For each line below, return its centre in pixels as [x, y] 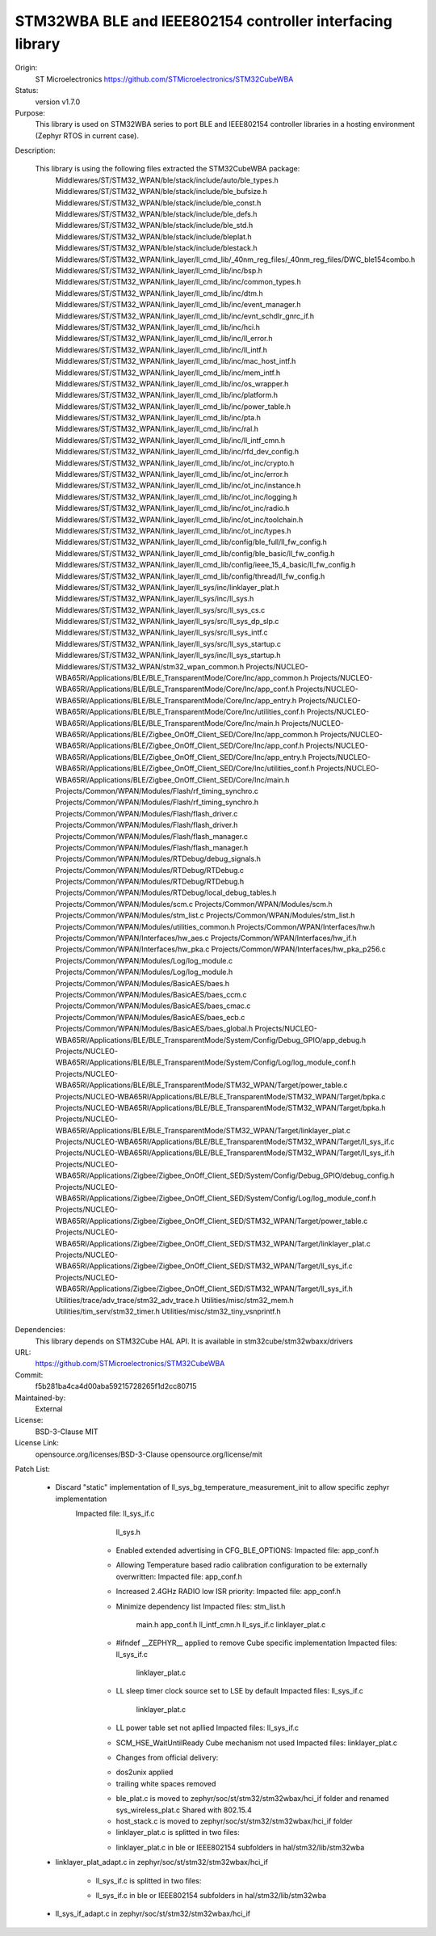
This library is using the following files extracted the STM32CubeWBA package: [168, 169]
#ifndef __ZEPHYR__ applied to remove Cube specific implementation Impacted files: [256, 1643]
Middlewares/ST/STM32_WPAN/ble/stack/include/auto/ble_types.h [167, 180]
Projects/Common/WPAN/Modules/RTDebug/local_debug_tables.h [166, 892]
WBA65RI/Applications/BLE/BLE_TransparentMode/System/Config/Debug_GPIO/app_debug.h [211, 1040]
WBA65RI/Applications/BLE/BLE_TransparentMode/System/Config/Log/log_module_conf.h [206, 1062]
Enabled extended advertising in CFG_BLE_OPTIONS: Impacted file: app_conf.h [247, 1550]
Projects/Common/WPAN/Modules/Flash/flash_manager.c [152, 836]
